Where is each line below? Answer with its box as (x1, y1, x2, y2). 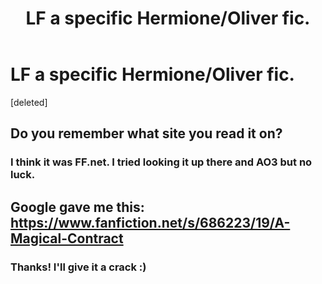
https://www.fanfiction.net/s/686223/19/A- (10, 214, 291, 231)
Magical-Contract (10, 230, 124, 247)
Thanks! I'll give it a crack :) (10, 260, 147, 274)
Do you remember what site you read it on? (10, 125, 283, 142)
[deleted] (10, 96, 48, 108)
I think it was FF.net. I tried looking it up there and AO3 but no (10, 155, 313, 169)
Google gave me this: (10, 198, 145, 216)
